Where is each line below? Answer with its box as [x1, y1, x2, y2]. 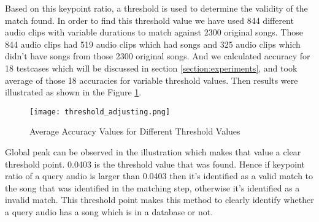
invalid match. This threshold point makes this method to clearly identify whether [5, 193, 314, 206]
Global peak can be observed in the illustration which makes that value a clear [5, 146, 301, 158]
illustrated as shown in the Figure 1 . [5, 86, 142, 98]
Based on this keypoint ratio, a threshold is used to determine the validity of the [5, 2, 308, 14]
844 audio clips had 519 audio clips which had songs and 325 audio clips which [5, 37, 301, 50]
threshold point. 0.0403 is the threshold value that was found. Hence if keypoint [5, 157, 305, 170]
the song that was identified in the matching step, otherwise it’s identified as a [5, 181, 300, 194]
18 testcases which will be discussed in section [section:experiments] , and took [5, 61, 298, 74]
